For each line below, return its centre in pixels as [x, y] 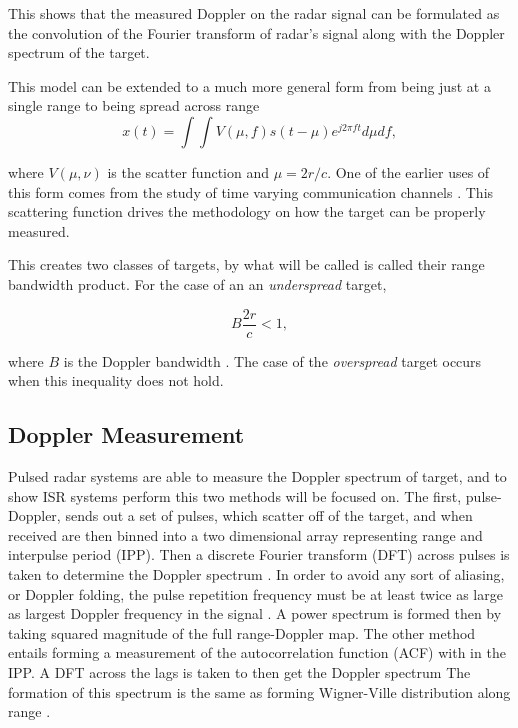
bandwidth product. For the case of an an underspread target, [197, 283]
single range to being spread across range [134, 105]
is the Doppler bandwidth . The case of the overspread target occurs [272, 360]
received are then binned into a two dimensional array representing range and [245, 534]
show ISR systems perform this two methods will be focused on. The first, [235, 495]
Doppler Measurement [126, 434]
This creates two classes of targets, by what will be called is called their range [246, 264]
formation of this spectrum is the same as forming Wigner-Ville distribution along [259, 691]
